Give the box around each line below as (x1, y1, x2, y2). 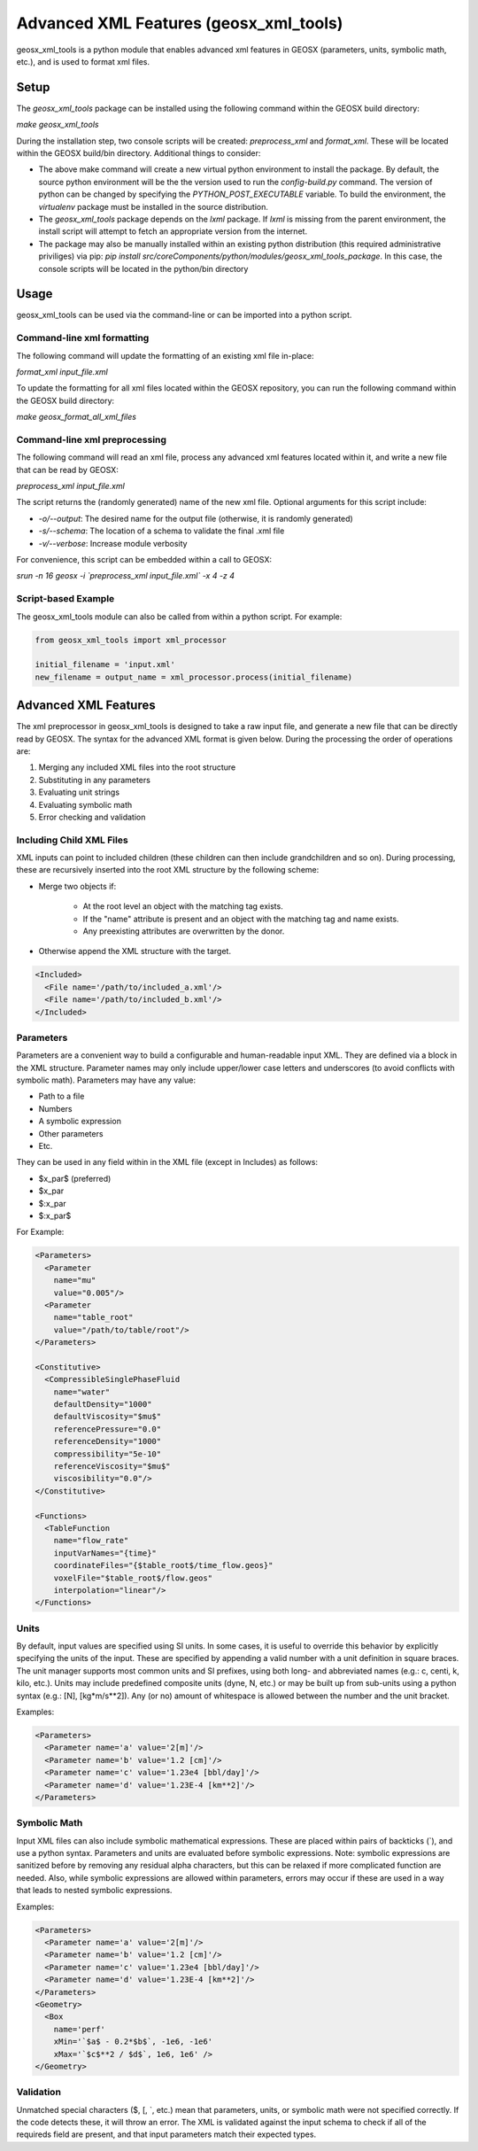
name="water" (53, 1386, 111, 1397)
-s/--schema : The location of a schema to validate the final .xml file (38, 525, 285, 536)
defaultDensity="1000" (53, 1400, 152, 1409)
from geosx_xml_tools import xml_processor (35, 634, 227, 645)
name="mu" (53, 1276, 96, 1285)
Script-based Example (16, 593, 115, 605)
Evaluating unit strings (38, 787, 119, 797)
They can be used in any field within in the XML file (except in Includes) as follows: (16, 1157, 319, 1168)
